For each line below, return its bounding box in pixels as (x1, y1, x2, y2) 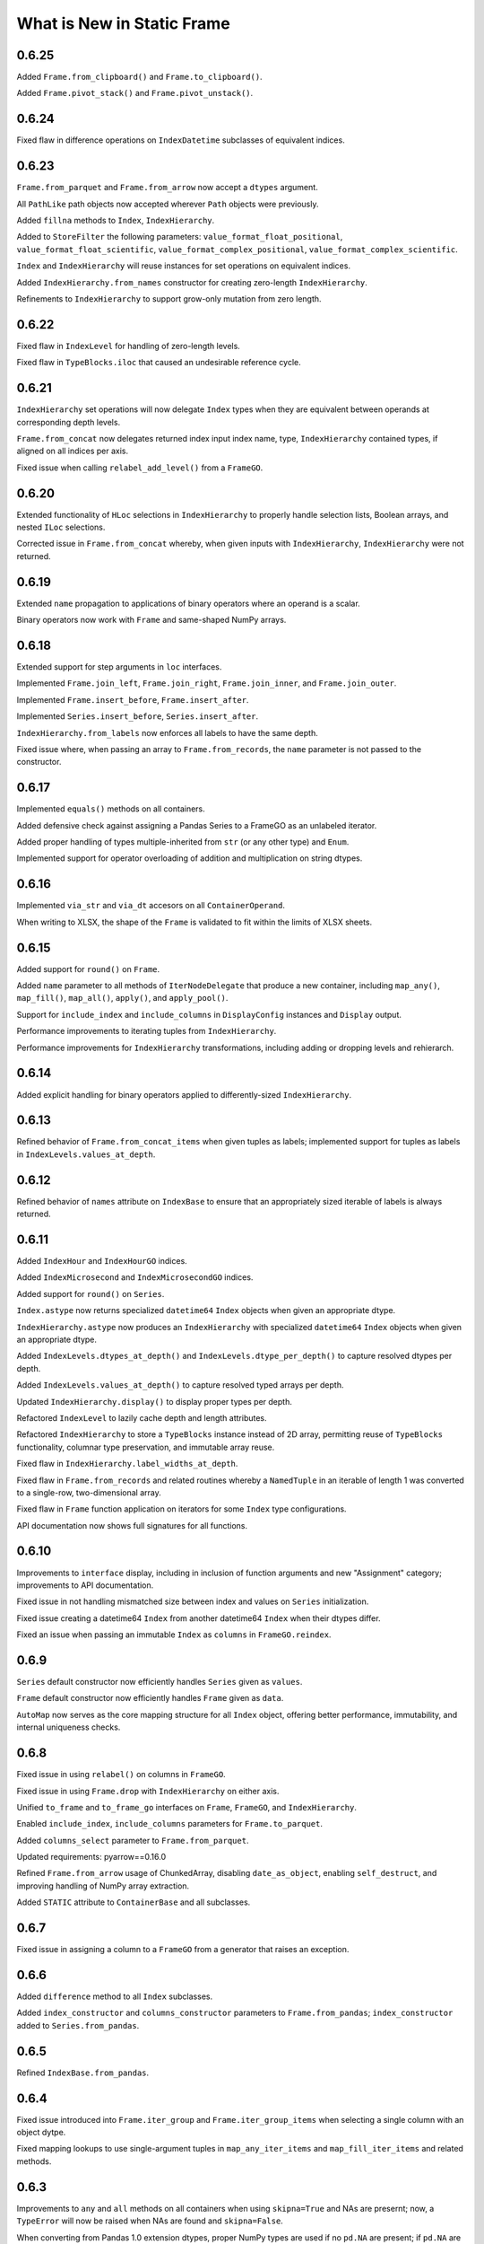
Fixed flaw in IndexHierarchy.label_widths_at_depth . (16, 1459, 238, 1469)
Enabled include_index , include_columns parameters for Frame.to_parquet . (16, 1819, 323, 1829)
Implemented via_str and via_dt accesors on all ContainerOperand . (16, 900, 286, 911)
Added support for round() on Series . (16, 1288, 165, 1299)
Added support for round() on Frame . (16, 963, 160, 974)
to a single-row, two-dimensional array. (16, 1486, 161, 1498)
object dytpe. (16, 2127, 66, 2138)
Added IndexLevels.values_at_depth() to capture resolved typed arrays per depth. (16, 1380, 344, 1390)
